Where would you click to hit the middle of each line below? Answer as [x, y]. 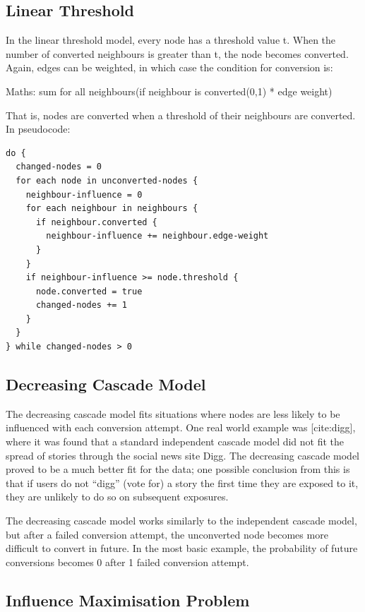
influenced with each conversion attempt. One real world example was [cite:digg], [181, 427]
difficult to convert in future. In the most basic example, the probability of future [182, 548]
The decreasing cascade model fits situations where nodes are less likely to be [173, 413]
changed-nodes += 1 [81, 305]
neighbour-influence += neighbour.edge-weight [157, 236]
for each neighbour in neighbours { [112, 209]
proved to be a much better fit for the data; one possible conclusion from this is [178, 469]
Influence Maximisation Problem [128, 600]
